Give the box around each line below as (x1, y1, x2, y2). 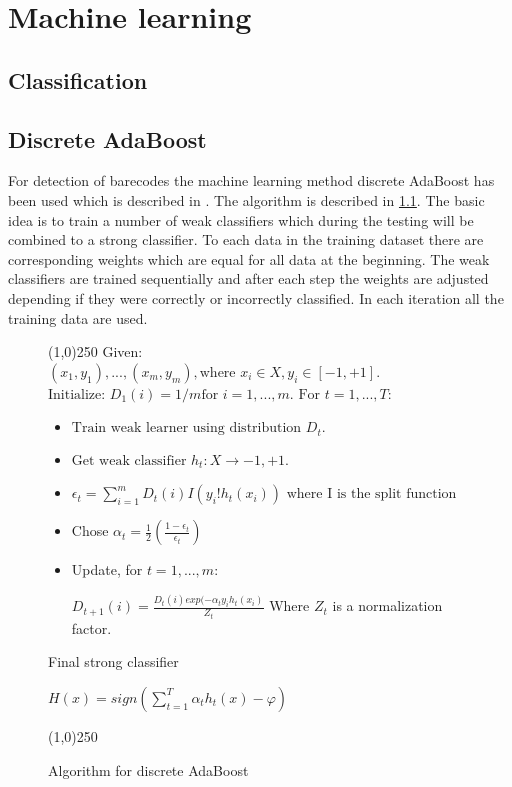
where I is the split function (286, 487, 457, 502)
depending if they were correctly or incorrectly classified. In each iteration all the (8, 287, 504, 308)
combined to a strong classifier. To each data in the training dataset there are (8, 229, 484, 250)
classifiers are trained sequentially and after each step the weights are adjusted (8, 268, 489, 289)
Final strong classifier (48, 651, 179, 672)
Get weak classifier (71, 453, 187, 468)
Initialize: (48, 387, 106, 402)
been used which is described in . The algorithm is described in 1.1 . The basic (8, 189, 485, 210)
